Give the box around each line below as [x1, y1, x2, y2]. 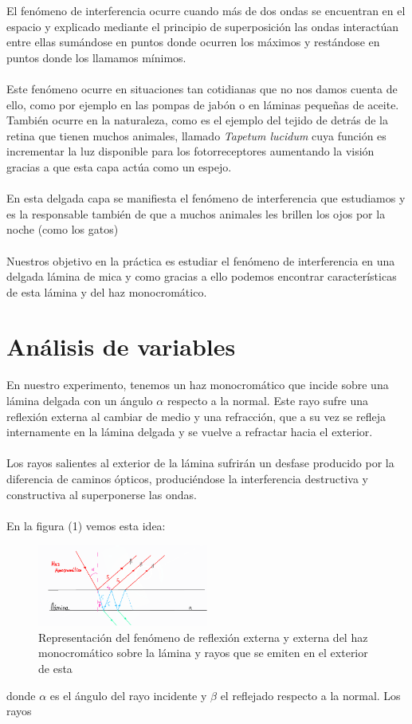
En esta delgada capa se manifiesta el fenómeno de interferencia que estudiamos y [6, 190, 406, 207]
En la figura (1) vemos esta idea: [6, 517, 166, 533]
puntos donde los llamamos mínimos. [6, 49, 186, 65]
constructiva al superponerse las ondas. [6, 486, 197, 502]
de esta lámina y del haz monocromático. [6, 283, 207, 300]
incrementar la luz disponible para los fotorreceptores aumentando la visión [6, 143, 375, 159]
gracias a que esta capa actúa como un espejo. [6, 158, 232, 175]
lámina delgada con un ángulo [6, 392, 153, 408]
